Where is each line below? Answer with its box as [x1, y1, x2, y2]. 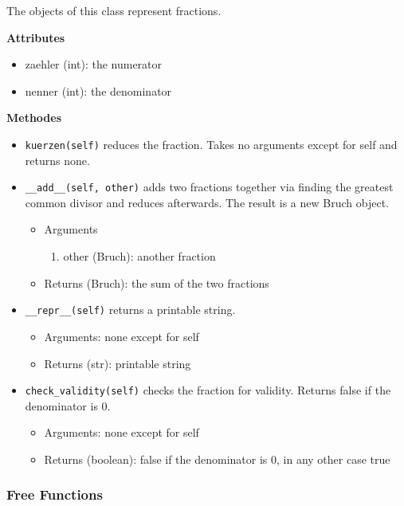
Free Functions [6, 484, 103, 504]
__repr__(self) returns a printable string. [25, 301, 236, 318]
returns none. [25, 151, 90, 168]
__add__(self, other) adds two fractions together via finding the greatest [25, 178, 394, 195]
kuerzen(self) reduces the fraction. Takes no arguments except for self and [25, 135, 398, 152]
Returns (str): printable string [44, 355, 191, 371]
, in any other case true [277, 450, 390, 467]
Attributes [6, 29, 65, 45]
